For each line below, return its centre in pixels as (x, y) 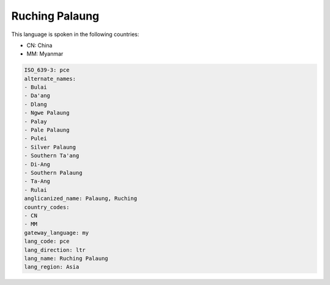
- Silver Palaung (50, 147)
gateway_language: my (57, 233)
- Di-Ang (37, 164)
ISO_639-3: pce (47, 70)
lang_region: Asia (52, 267)
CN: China (39, 45)
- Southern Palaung (53, 173)
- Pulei (35, 139)
